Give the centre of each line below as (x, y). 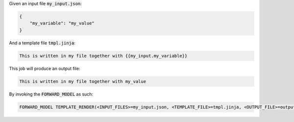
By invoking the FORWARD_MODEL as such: (51, 94)
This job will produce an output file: (45, 68)
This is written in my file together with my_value (83, 81)
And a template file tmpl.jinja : (42, 43)
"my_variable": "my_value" (62, 23)
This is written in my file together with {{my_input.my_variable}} (103, 56)
